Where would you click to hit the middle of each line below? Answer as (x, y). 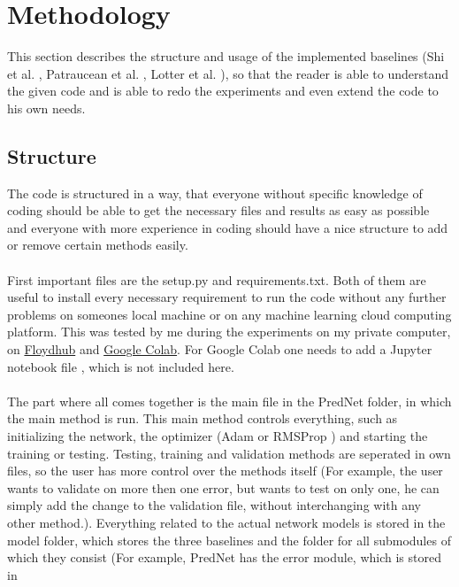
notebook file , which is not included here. (121, 366)
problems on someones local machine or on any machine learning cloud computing (229, 314)
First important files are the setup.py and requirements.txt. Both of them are (217, 279)
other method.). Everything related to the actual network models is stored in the (226, 522)
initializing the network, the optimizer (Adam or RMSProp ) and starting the (218, 436)
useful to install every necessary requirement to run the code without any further (227, 297)
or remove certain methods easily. (98, 245)
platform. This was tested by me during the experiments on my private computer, (229, 332)
